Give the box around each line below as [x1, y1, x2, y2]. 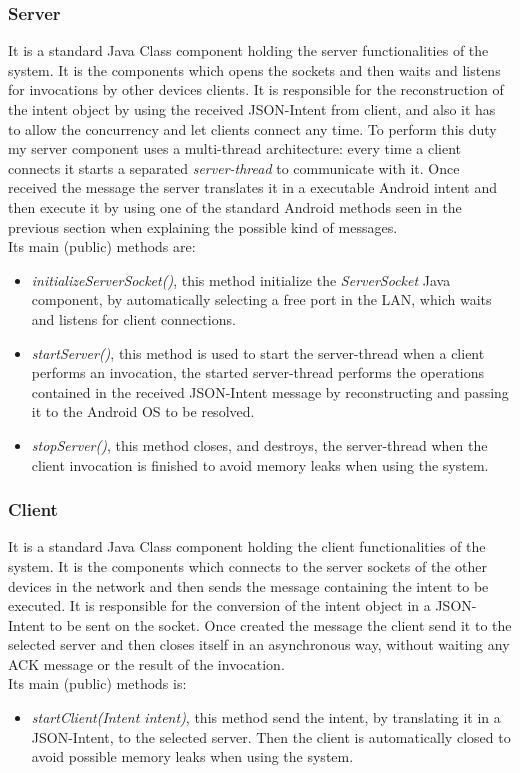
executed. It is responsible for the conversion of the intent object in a [8, 595, 431, 616]
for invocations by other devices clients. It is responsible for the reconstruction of [8, 79, 504, 100]
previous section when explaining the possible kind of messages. [8, 216, 398, 237]
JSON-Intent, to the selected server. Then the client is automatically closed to [31, 726, 511, 747]
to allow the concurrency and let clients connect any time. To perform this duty [8, 118, 497, 139]
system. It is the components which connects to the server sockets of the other [8, 555, 487, 576]
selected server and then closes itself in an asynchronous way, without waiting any [8, 634, 510, 655]
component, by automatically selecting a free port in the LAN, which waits [31, 289, 492, 310]
